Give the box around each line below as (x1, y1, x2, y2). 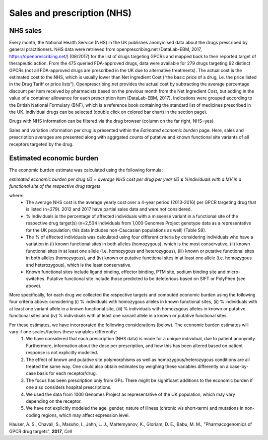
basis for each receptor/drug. (37, 370, 97, 376)
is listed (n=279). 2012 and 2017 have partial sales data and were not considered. (26, 206, 192, 212)
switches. (26, 276, 46, 282)
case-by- (229, 363, 249, 369)
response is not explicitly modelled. (26, 350, 99, 356)
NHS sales (9, 26, 42, 35)
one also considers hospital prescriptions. (26, 384, 112, 390)
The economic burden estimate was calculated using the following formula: (9, 167, 163, 173)
